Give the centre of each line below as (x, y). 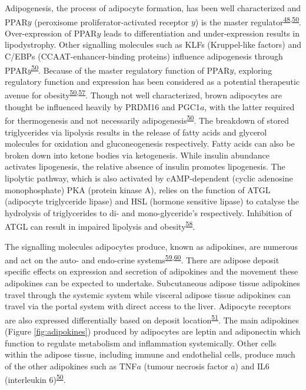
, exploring (253, 70)
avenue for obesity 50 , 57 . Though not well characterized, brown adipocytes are (144, 94)
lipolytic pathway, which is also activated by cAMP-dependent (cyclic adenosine (149, 178)
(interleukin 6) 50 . (35, 379)
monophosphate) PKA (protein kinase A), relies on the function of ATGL (138, 189)
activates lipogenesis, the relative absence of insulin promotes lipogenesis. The (145, 166)
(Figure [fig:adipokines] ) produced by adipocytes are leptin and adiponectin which (153, 331)
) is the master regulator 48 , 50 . (248, 21)
